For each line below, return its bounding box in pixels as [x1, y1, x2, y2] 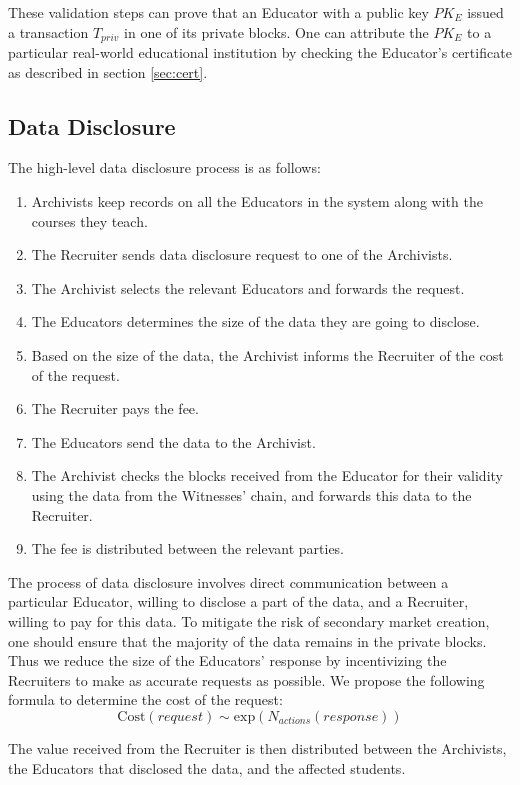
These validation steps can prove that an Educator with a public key [8, 2, 429, 22]
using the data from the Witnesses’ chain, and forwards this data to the [31, 484, 472, 505]
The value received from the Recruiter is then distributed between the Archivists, [8, 737, 507, 758]
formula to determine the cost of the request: [8, 689, 283, 710]
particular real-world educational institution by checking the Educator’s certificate [8, 42, 512, 63]
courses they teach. [31, 210, 148, 231]
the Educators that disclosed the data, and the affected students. [8, 757, 406, 778]
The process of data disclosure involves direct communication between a [8, 571, 449, 592]
